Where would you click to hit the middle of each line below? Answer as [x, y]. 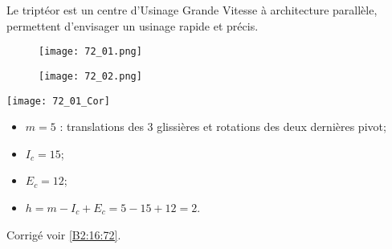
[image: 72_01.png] [90, 52]
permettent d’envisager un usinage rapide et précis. [133, 25]
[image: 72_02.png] [90, 76]
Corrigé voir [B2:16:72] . [64, 234]
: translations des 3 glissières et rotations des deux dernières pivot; [223, 127]
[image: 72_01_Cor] [58, 101]
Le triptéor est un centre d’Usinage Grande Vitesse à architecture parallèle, [192, 10]
